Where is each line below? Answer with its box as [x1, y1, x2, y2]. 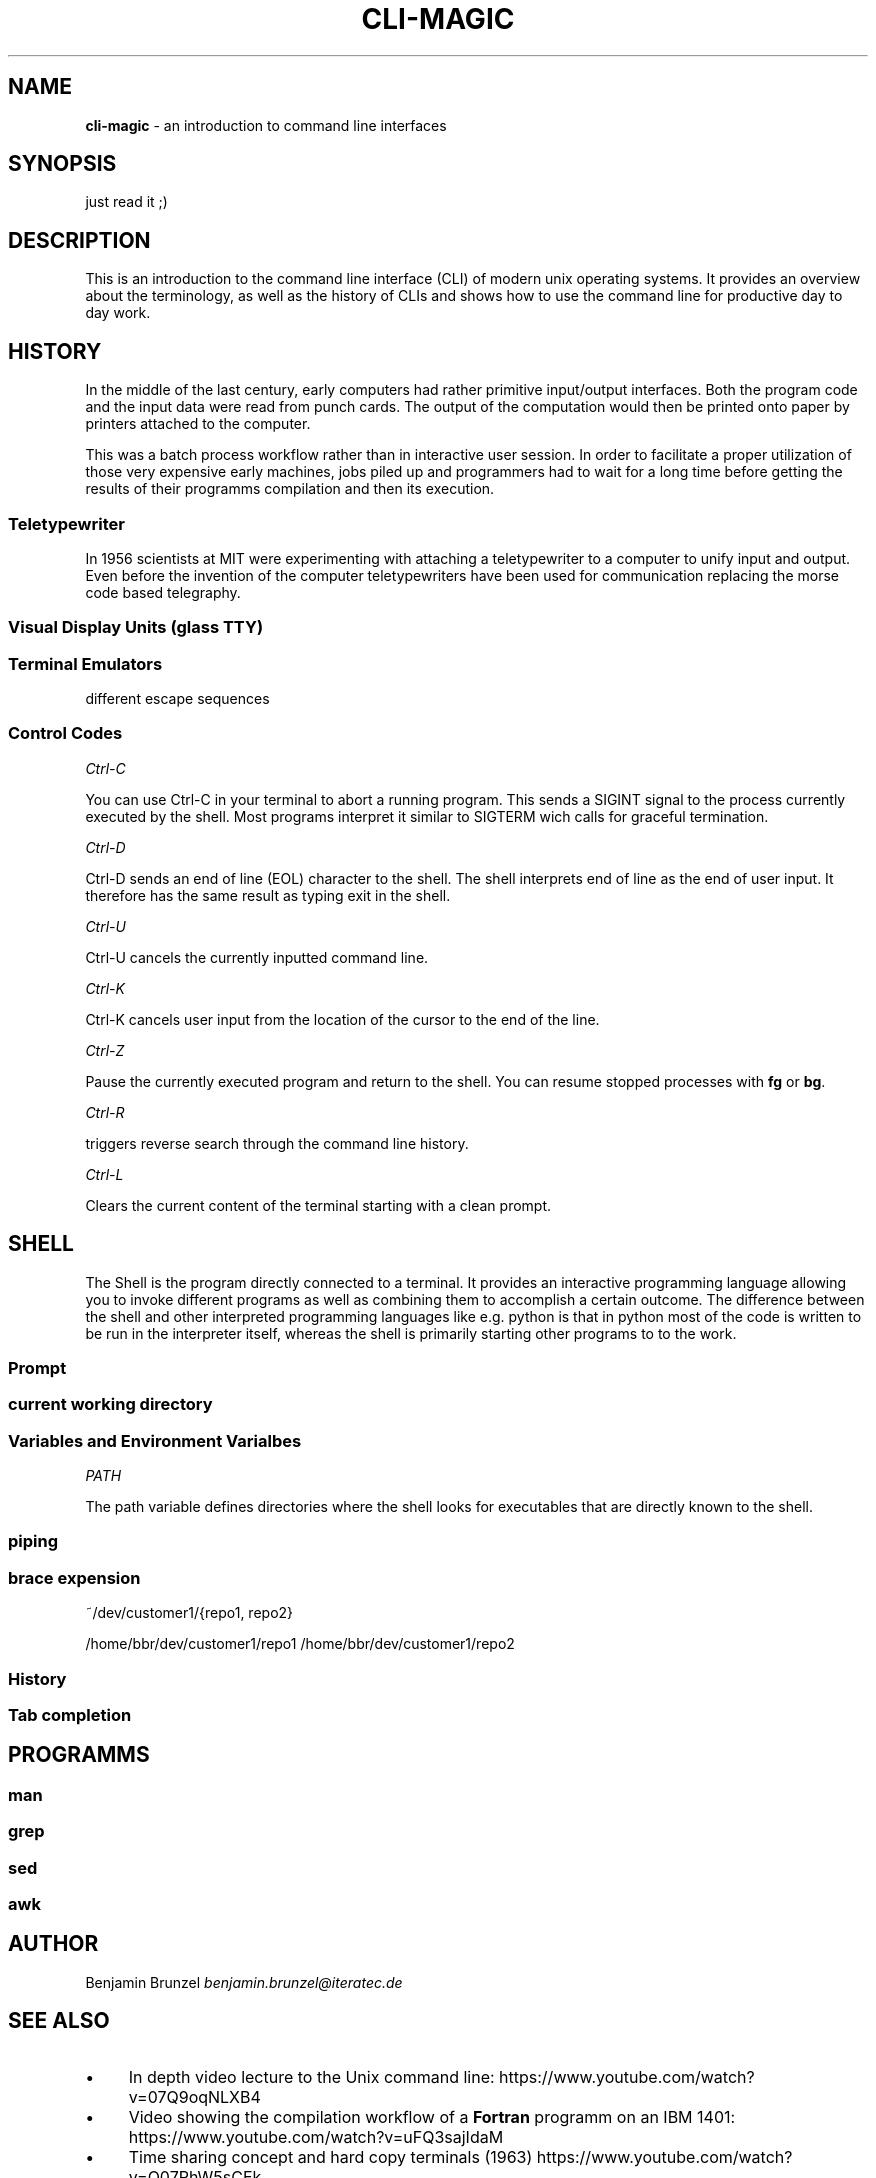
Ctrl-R [85, 1103, 125, 1121]
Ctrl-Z [85, 1041, 125, 1059]
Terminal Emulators [8, 653, 163, 674]
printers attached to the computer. [85, 415, 311, 433]
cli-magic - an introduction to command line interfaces [85, 116, 447, 134]
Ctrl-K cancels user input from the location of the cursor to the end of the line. [85, 1010, 600, 1028]
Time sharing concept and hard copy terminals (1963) [128, 2146, 533, 2167]
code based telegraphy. [85, 583, 241, 601]
